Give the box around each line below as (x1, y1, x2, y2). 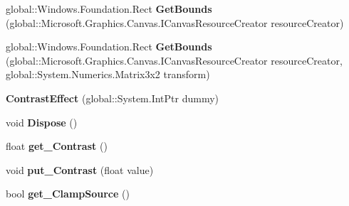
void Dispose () (6, 114, 78, 129)
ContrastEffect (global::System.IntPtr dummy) (6, 90, 219, 105)
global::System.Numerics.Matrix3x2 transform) (6, 67, 210, 82)
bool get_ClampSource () (6, 186, 130, 201)
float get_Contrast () (6, 139, 108, 153)
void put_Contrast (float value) (6, 162, 154, 177)
